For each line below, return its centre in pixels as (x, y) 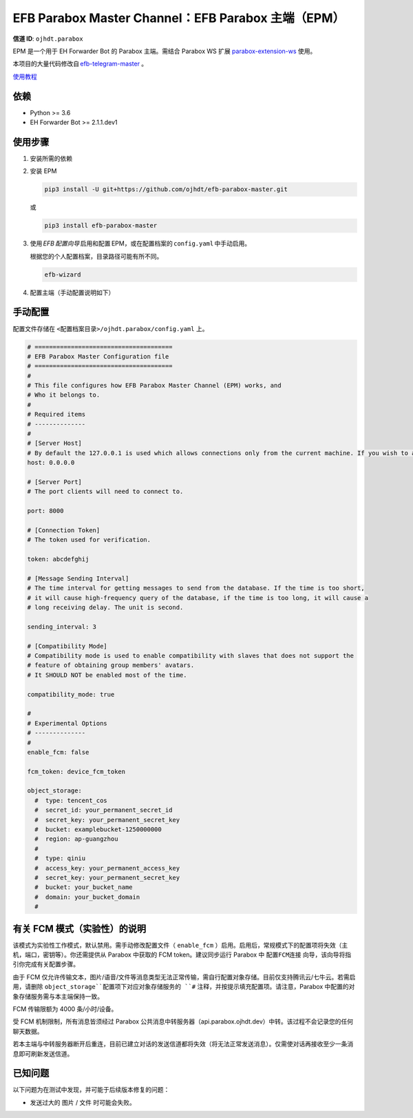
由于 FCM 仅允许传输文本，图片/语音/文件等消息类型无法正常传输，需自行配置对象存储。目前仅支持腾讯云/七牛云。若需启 (184, 977)
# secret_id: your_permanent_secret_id (104, 810)
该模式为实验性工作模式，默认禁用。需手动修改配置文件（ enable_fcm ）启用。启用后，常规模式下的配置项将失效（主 (180, 945)
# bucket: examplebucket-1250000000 (98, 830)
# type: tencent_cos (71, 800)
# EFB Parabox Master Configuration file (98, 356)
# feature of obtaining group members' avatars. (111, 665)
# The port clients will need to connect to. (105, 492)
